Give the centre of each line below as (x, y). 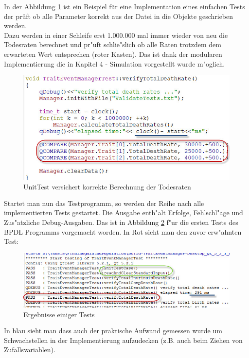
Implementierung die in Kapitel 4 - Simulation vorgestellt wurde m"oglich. (115, 63)
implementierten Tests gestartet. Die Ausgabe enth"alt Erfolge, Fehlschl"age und (124, 213)
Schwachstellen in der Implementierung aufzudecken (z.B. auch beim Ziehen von (123, 340)
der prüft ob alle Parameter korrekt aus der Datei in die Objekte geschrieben (119, 16)
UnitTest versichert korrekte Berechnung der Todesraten (107, 187)
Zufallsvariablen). (30, 349)
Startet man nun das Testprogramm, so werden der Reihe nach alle (104, 203)
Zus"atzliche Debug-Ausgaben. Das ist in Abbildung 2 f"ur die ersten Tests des (121, 222)
